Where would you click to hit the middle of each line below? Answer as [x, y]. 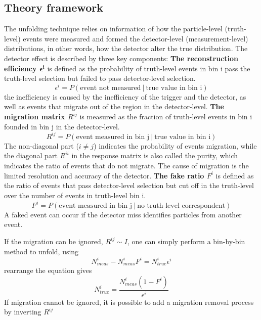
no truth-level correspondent [181, 205]
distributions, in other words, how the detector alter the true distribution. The [126, 48]
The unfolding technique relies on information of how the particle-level [113, 29]
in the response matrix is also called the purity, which [155, 155]
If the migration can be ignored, [54, 241]
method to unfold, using [41, 251]
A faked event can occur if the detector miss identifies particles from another [123, 214]
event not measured [111, 88]
